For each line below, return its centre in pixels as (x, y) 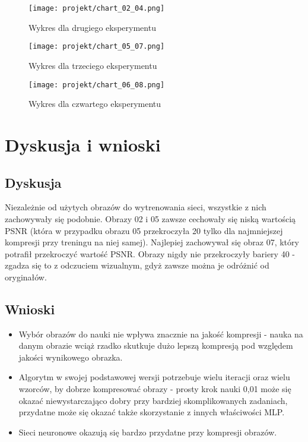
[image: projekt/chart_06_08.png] (97, 85)
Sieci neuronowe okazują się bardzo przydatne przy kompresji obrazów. (148, 432)
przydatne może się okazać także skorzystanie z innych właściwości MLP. (152, 412)
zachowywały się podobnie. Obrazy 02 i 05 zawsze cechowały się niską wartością (150, 218)
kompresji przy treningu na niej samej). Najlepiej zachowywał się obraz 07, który (152, 242)
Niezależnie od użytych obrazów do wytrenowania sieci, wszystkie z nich (136, 207)
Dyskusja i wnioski (83, 144)
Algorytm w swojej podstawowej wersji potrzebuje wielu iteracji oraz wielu (154, 377)
